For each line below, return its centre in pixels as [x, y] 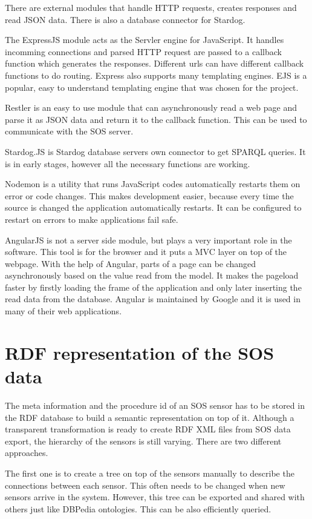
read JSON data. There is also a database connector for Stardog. [125, 19]
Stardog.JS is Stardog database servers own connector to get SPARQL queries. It [155, 151]
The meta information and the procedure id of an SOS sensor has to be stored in [155, 405]
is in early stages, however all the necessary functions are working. [128, 163]
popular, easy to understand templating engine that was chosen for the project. [152, 87]
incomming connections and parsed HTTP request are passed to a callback [143, 51]
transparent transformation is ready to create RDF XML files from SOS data [148, 429]
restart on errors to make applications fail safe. [92, 219]
